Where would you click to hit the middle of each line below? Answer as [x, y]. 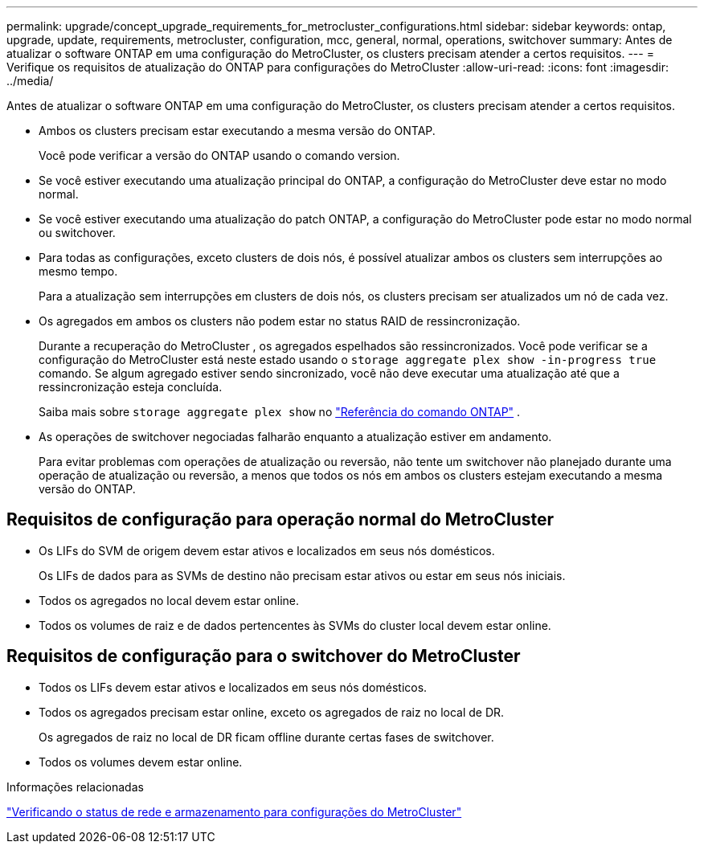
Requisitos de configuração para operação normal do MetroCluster [280, 520]
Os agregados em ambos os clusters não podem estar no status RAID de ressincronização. [280, 321]
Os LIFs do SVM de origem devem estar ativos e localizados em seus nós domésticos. [267, 550]
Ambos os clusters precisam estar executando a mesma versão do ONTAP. [237, 131]
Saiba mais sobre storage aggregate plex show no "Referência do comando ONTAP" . [280, 412]
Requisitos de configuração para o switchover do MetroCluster [264, 656]
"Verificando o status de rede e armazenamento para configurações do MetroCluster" [234, 811]
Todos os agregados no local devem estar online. [169, 600]
